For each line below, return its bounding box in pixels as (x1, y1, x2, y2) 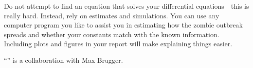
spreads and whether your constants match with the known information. (4, 29, 219, 39)
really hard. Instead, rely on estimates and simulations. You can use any (4, 10, 219, 20)
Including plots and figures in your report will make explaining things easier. (4, 39, 233, 49)
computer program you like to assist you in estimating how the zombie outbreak (4, 20, 243, 30)
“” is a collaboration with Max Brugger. (4, 54, 123, 65)
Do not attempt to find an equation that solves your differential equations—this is (4, 1, 249, 11)
